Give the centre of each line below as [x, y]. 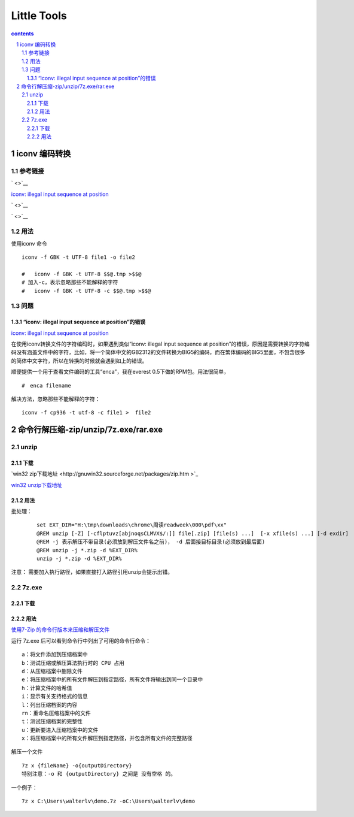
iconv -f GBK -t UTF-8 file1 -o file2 [79, 257]
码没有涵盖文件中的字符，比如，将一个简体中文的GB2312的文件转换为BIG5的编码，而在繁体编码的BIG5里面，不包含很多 [158, 352]
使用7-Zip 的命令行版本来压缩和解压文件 [60, 630]
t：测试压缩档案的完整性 [52, 721]
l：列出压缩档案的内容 [50, 705]
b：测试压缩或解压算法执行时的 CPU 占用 [73, 663]
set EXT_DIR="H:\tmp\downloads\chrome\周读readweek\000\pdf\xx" [132, 525]
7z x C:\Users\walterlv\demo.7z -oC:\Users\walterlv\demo [109, 801]
